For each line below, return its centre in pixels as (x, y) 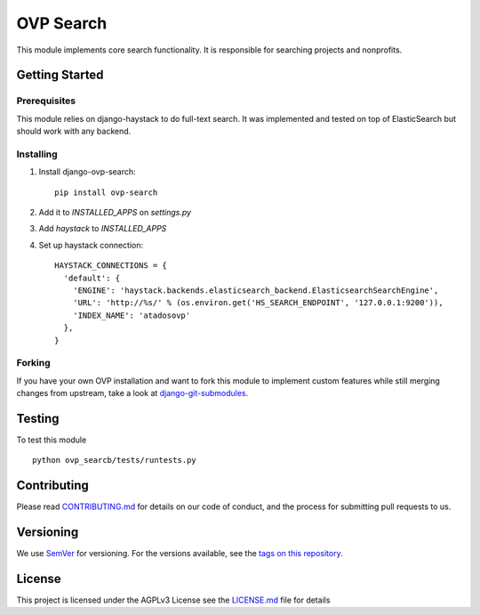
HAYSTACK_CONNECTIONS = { (111, 266)
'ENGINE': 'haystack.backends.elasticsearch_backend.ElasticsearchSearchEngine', (256, 290)
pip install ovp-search (106, 192)
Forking (33, 363)
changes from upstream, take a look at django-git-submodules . (132, 393)
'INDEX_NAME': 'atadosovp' (132, 315)
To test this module (52, 440)
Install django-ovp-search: (88, 172)
